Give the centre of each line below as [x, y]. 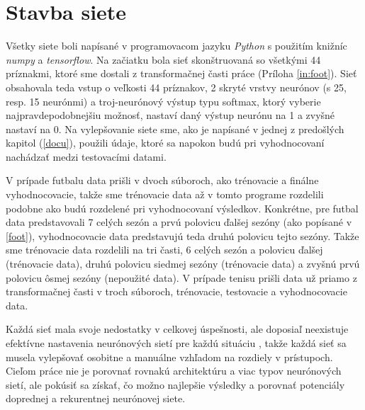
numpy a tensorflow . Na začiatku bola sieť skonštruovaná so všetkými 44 [163, 59]
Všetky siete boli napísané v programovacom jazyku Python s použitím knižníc [176, 46]
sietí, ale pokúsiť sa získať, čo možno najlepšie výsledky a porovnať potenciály [175, 384]
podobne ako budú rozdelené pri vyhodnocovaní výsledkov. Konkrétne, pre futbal [182, 208]
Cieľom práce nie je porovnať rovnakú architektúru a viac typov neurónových [174, 371]
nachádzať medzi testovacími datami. [86, 156]
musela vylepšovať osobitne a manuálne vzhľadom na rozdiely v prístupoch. [169, 357]
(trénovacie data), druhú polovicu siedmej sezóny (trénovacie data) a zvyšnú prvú [183, 264]
